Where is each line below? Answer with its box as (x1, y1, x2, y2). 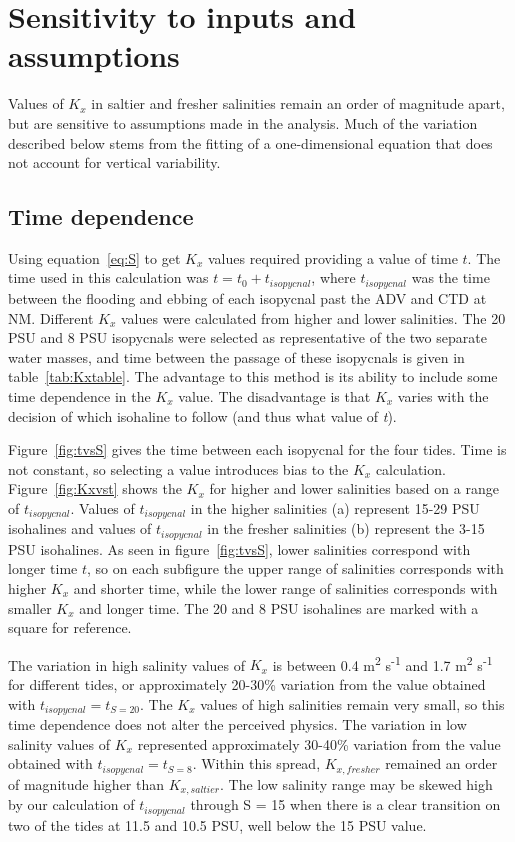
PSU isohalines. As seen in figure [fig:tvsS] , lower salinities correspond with (8, 538, 471, 559)
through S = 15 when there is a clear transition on (190, 794, 501, 815)
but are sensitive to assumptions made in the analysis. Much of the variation (8, 112, 478, 133)
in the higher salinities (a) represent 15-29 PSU (190, 497, 480, 518)
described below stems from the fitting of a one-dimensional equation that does (8, 132, 493, 153)
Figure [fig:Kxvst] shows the (8, 478, 182, 499)
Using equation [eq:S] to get (8, 247, 181, 268)
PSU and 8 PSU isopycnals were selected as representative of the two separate (8, 327, 487, 348)
